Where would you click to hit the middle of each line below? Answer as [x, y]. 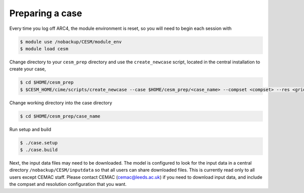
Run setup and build [30, 129]
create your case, [28, 69]
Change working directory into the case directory [61, 103]
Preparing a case [46, 13]
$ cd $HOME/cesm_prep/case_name [60, 116]
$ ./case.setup [39, 143]
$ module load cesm [44, 49]
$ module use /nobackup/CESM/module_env [71, 42]
